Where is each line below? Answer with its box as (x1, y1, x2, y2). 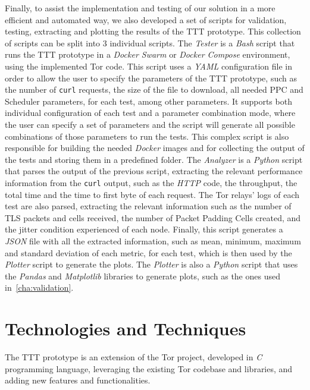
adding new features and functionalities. (5, 374, 151, 386)
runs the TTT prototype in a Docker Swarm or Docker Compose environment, (5, 48, 290, 61)
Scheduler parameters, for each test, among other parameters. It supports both (5, 95, 292, 107)
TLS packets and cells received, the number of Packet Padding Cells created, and (5, 211, 301, 224)
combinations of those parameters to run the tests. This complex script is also (5, 130, 289, 142)
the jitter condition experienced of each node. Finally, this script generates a (5, 223, 283, 235)
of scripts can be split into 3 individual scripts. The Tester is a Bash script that (5, 36, 295, 49)
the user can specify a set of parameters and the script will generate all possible (5, 118, 295, 130)
